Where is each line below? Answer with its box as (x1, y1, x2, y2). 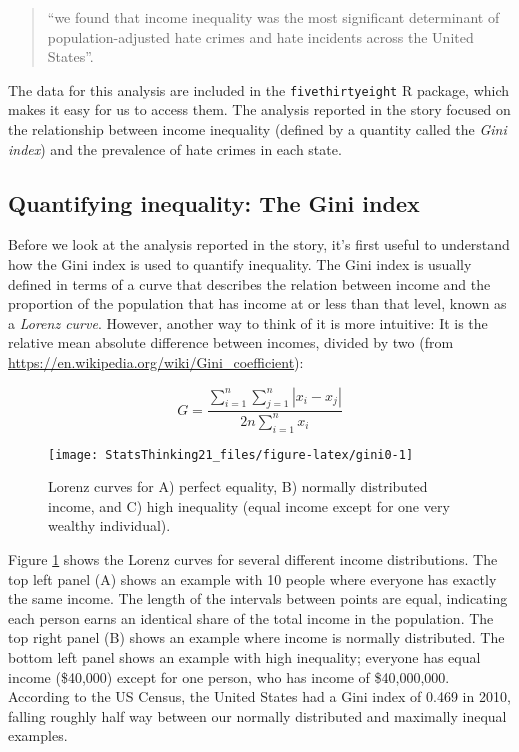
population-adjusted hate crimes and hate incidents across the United (47, 26, 474, 47)
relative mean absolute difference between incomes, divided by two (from (8, 332, 454, 353)
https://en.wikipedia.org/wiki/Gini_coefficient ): (8, 351, 304, 372)
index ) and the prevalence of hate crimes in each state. (8, 138, 342, 159)
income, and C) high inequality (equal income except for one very (48, 495, 450, 516)
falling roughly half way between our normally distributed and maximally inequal (8, 705, 507, 726)
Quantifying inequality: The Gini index (8, 187, 420, 218)
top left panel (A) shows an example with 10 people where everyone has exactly (8, 568, 497, 589)
